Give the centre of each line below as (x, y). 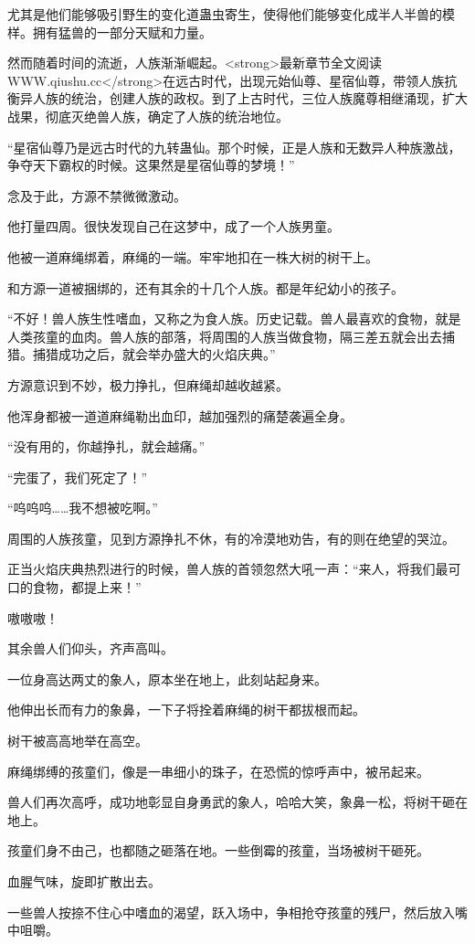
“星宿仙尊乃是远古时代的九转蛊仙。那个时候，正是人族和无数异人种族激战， (234, 147)
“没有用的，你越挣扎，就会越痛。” (106, 446)
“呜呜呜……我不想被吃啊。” (83, 508)
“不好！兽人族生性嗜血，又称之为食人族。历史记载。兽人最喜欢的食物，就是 (234, 318)
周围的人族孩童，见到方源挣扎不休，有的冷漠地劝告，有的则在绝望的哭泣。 (231, 538)
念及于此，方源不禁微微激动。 (97, 195)
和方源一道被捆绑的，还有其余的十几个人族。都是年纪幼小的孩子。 (206, 287)
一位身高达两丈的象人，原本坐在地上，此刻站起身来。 (167, 679)
